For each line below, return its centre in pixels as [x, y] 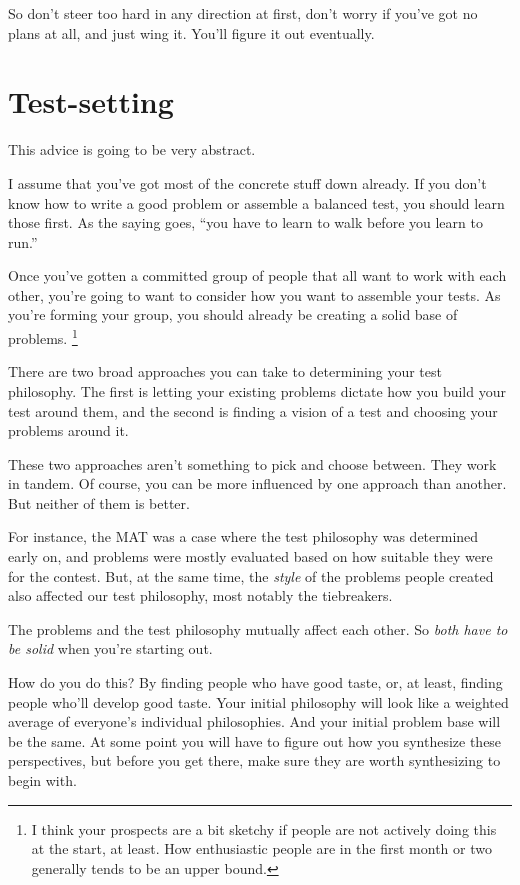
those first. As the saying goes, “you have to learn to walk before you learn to [245, 222]
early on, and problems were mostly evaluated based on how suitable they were [250, 556]
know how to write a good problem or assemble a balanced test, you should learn [256, 202]
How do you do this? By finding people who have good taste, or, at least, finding [255, 682]
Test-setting [91, 101]
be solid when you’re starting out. [110, 648]
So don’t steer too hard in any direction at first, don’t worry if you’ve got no [243, 13]
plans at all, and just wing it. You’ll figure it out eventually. [191, 32]
